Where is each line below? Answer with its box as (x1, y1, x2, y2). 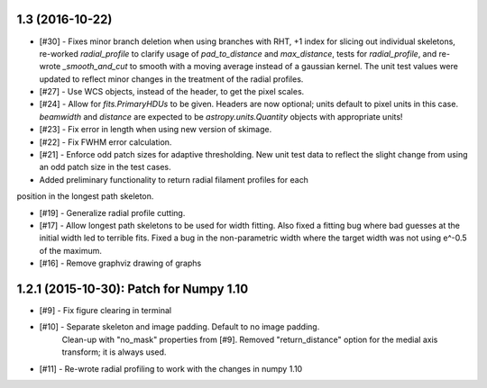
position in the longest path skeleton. (16, 191, 154, 202)
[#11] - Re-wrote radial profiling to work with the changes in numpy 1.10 (39, 363, 303, 374)
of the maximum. (39, 245, 103, 256)
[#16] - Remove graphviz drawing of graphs (39, 257, 202, 269)
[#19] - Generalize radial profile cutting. (39, 207, 186, 218)
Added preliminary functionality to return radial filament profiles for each (39, 174, 308, 185)
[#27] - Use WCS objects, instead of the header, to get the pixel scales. (39, 86, 305, 97)
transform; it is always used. (61, 347, 167, 357)
